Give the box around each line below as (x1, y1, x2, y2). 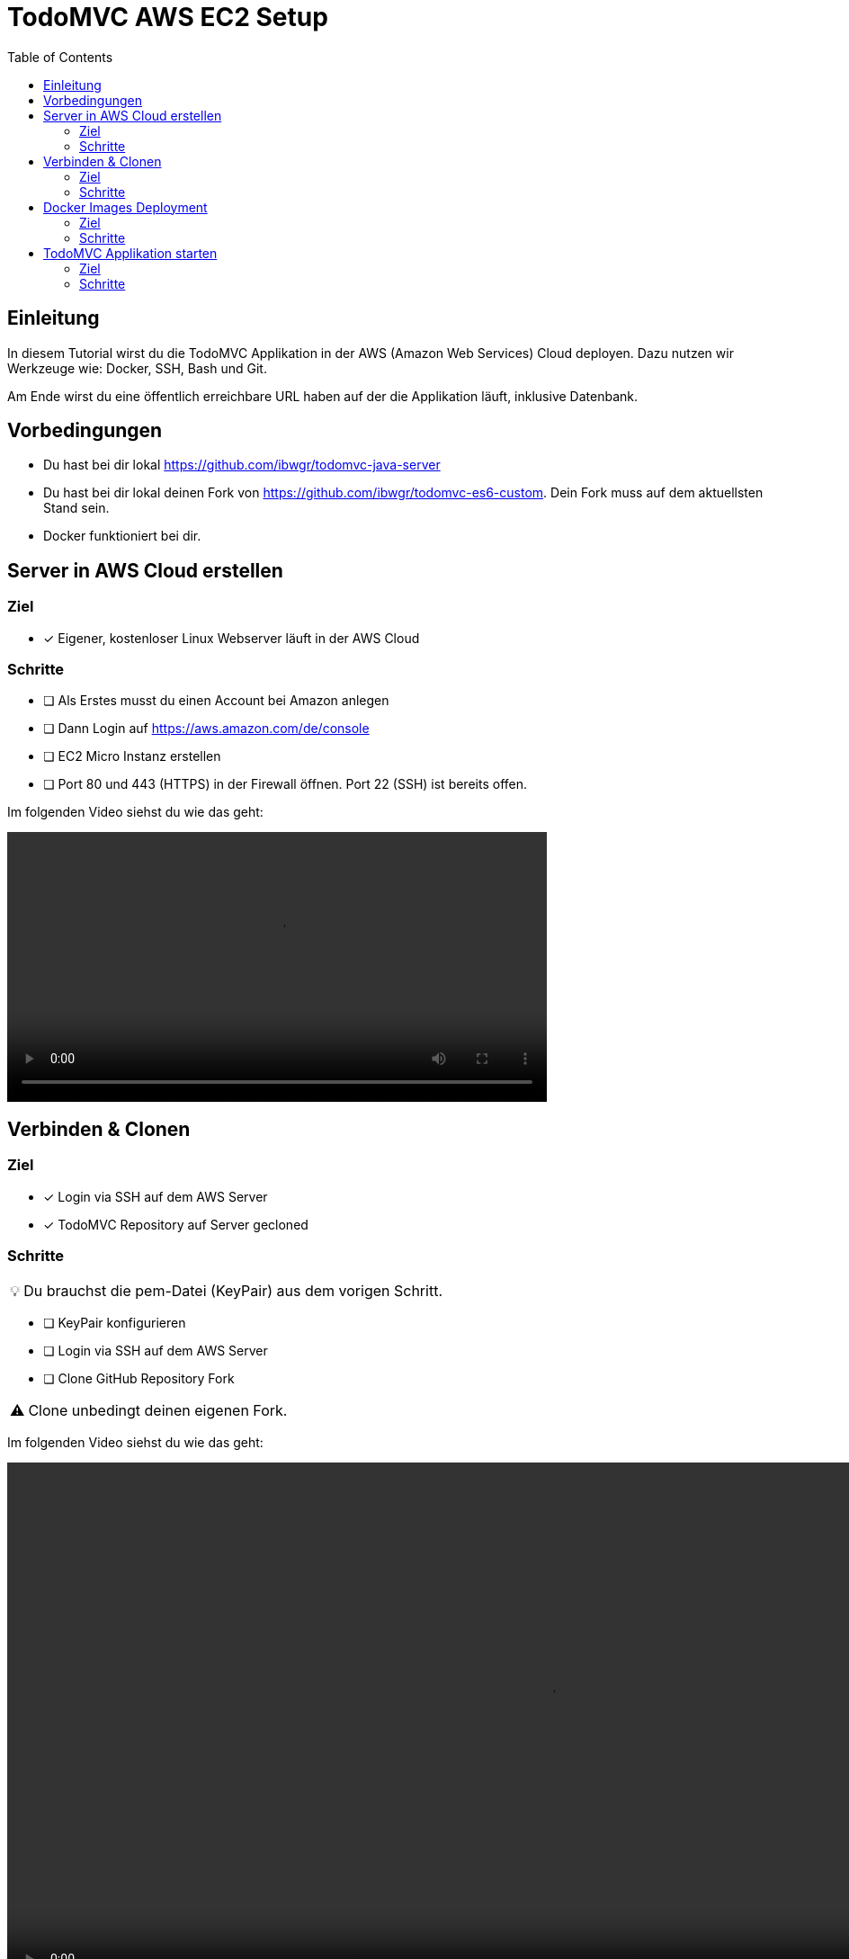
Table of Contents (7, 49, 113, 65)
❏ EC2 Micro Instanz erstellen (43, 748, 221, 765)
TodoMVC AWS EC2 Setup (7, 2, 328, 32)
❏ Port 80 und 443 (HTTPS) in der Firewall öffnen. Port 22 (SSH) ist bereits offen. (43, 776, 528, 792)
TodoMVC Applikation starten (43, 245, 218, 261)
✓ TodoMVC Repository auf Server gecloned (43, 1216, 308, 1232)
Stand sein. (43, 500, 110, 516)
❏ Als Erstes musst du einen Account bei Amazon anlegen (43, 693, 389, 709)
